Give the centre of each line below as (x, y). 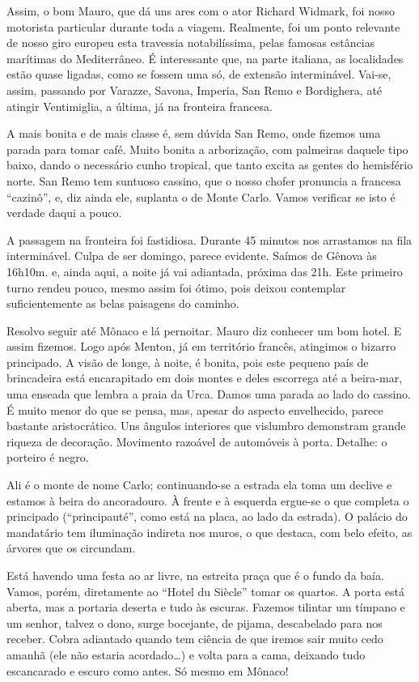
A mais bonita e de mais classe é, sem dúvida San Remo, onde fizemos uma (194, 133)
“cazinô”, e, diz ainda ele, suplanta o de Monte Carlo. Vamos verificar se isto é (201, 196)
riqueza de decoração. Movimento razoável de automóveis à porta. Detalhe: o (197, 441)
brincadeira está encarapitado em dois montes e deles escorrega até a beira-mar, (205, 378)
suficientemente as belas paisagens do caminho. (123, 303)
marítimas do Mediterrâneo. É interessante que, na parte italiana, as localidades (205, 58)
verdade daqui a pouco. (64, 213)
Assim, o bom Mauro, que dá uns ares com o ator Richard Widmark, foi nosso (201, 11)
